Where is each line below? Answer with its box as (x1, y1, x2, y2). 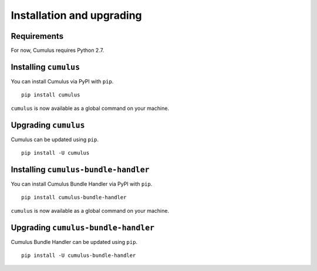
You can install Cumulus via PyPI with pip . (11, 78, 114, 85)
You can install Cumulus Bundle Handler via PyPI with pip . (11, 180, 153, 188)
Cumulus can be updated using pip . (11, 136, 99, 143)
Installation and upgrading (11, 9, 142, 22)
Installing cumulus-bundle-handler (11, 165, 150, 175)
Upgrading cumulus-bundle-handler (11, 222, 155, 232)
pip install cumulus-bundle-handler (21, 194, 127, 201)
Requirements (11, 31, 64, 41)
